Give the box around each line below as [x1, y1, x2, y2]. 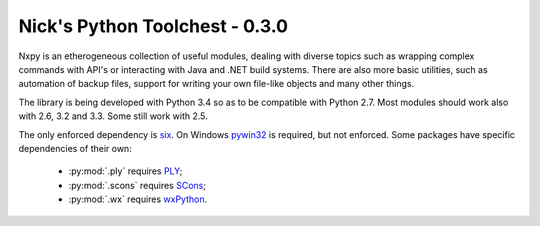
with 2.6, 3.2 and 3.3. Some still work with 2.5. [18, 110, 209, 122]
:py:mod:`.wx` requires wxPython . [68, 193, 208, 205]
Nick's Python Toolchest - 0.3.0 [18, 15, 289, 37]
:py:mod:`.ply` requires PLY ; [68, 165, 183, 177]
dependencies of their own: [18, 142, 132, 154]
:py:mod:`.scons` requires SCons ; [68, 179, 207, 191]
